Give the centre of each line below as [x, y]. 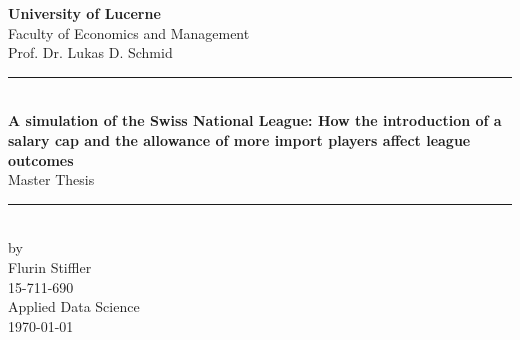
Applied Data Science [74, 306]
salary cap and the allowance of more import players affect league [239, 139]
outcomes [41, 159]
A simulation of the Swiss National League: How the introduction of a [255, 120]
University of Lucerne [84, 13]
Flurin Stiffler [50, 266]
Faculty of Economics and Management [129, 32]
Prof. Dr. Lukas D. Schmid [90, 52]
